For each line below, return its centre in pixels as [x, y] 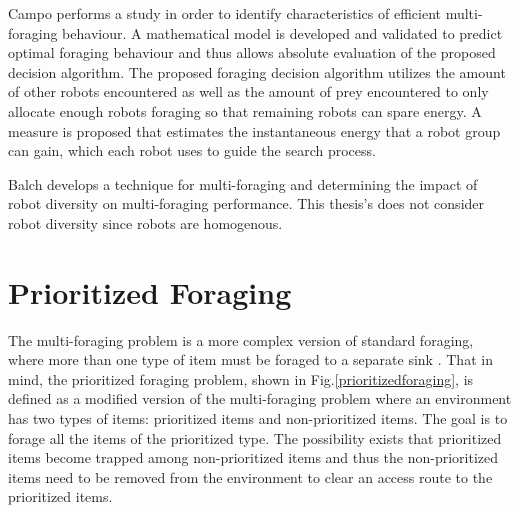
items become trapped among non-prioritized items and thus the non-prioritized [253, 457]
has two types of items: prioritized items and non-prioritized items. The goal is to [258, 418]
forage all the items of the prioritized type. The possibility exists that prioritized [255, 437]
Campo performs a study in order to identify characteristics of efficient [224, 13]
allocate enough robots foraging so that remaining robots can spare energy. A [245, 110]
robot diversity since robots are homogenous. [145, 222]
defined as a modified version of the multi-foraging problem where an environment [260, 398]
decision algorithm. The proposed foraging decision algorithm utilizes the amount [257, 71]
